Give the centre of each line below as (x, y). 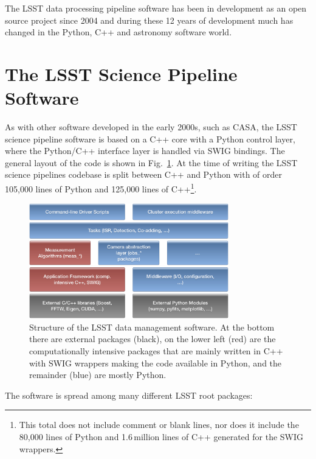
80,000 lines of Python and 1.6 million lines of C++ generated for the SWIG (161, 437)
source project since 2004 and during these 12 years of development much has (149, 20)
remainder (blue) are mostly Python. (98, 375)
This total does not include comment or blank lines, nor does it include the (159, 425)
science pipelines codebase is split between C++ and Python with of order (144, 174)
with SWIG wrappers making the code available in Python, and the (156, 363)
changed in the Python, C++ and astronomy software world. (118, 32)
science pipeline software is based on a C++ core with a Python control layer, (150, 138)
